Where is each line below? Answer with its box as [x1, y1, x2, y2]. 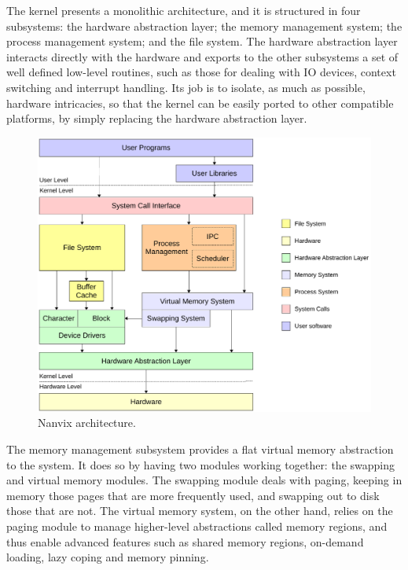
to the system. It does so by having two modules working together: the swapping [6, 456, 395, 473]
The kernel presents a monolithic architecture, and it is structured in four [6, 2, 361, 18]
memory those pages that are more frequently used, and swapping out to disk [6, 487, 380, 503]
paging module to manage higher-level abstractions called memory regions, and [6, 517, 388, 534]
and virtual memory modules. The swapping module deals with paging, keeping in [6, 472, 402, 488]
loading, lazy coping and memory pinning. [6, 549, 209, 565]
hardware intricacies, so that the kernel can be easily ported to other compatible [6, 94, 394, 111]
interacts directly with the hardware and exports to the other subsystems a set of [6, 48, 399, 64]
